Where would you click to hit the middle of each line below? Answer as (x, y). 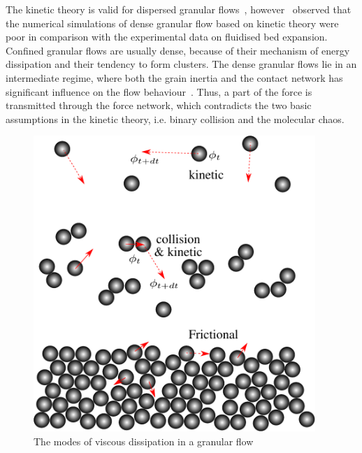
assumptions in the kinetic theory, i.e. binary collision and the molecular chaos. (175, 118)
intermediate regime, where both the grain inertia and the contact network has (174, 77)
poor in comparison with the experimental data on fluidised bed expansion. (167, 37)
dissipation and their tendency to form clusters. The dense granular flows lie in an (181, 64)
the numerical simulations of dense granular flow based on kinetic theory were (172, 23)
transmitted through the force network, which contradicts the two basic (159, 105)
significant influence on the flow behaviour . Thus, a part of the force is (159, 91)
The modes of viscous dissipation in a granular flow (144, 441)
